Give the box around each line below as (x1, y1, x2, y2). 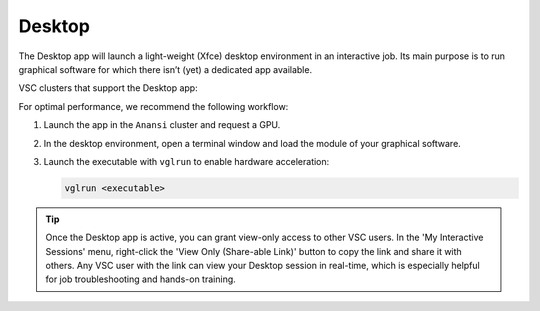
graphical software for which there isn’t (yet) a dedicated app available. (18, 63, 313, 75)
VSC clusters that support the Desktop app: (18, 82, 199, 94)
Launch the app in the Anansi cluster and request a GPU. (43, 119, 281, 131)
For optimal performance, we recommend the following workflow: (18, 100, 289, 112)
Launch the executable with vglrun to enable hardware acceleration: (43, 155, 330, 167)
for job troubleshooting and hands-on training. (45, 273, 237, 285)
